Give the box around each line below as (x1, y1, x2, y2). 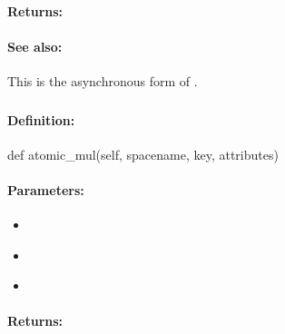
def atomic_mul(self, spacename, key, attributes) (7, 144, 279, 163)
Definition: (7, 110, 75, 129)
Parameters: (7, 180, 84, 199)
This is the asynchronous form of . (7, 71, 198, 90)
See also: (7, 36, 63, 55)
